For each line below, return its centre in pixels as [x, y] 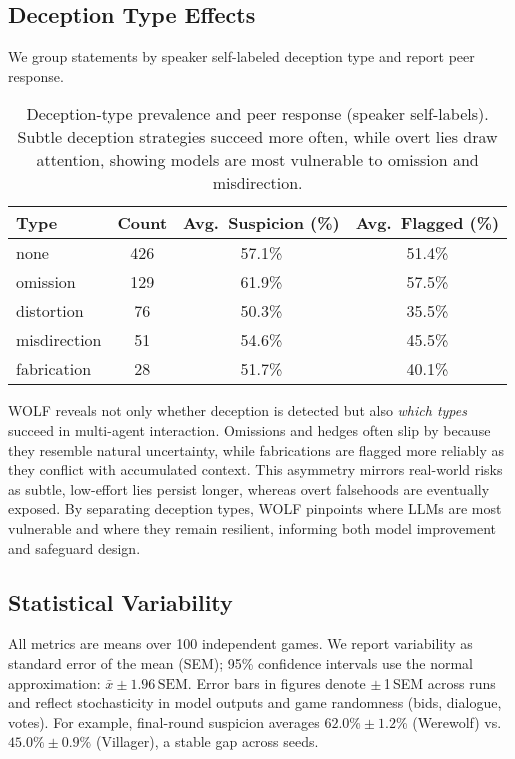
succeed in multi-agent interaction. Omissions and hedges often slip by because [249, 429]
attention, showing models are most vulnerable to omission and [257, 160]
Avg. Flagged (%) [427, 223]
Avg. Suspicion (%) [261, 223]
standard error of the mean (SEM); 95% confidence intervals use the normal [240, 662]
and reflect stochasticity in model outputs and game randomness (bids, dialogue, [255, 702]
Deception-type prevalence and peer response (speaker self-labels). [257, 114]
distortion [50, 311]
